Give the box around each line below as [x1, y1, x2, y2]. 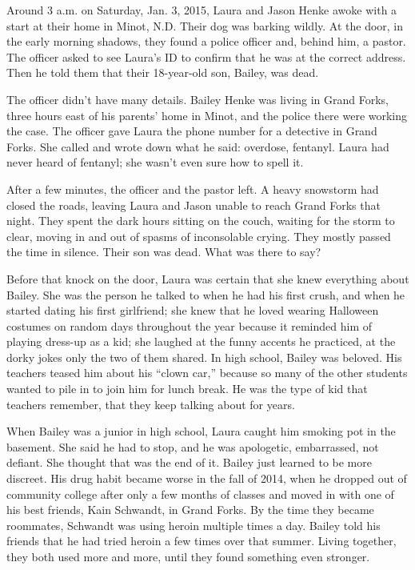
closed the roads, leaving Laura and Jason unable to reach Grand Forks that [6, 196, 381, 213]
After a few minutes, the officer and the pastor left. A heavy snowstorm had [6, 180, 379, 197]
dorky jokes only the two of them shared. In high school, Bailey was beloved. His [6, 348, 402, 365]
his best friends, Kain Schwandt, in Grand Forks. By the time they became [6, 501, 374, 518]
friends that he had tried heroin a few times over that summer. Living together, [6, 532, 397, 549]
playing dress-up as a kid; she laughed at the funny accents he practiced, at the [6, 333, 396, 350]
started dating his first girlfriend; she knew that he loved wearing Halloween [6, 302, 379, 319]
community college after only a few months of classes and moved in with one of [6, 485, 394, 502]
